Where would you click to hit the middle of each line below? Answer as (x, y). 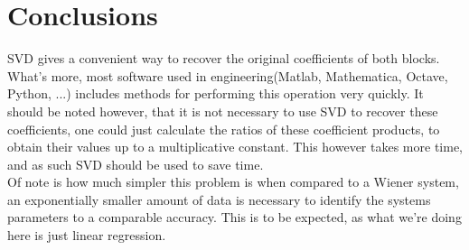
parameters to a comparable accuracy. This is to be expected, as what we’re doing (234, 217)
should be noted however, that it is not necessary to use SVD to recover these (223, 111)
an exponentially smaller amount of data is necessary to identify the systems (219, 199)
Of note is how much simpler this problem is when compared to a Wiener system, (233, 182)
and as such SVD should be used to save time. (136, 164)
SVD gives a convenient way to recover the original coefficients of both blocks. (224, 58)
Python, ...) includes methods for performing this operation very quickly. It (216, 93)
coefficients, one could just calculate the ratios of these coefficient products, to (224, 129)
